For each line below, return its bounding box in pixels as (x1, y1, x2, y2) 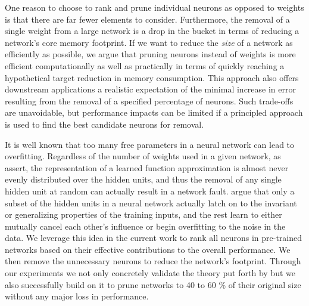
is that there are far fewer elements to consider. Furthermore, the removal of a (5, 13, 290, 25)
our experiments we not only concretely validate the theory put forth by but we (5, 267, 295, 279)
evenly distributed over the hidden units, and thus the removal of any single (5, 173, 282, 186)
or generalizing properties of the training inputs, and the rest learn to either (5, 208, 282, 221)
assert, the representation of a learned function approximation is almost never (5, 161, 289, 174)
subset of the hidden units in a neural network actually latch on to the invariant (5, 196, 297, 209)
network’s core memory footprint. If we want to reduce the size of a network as (5, 36, 293, 48)
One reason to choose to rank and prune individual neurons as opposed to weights (5, 1, 304, 13)
